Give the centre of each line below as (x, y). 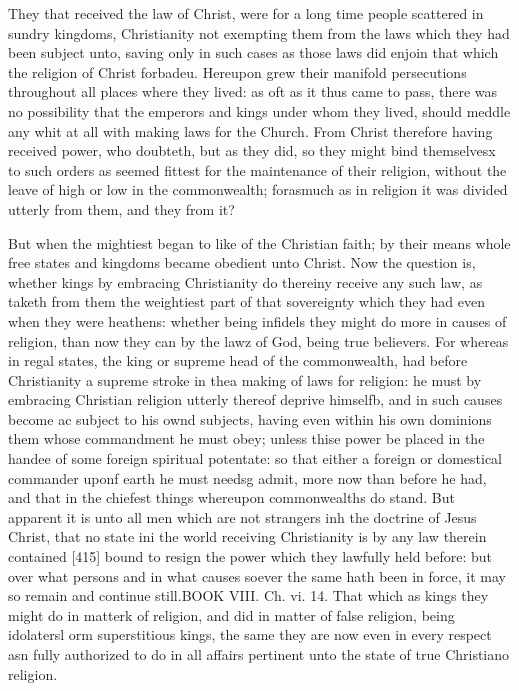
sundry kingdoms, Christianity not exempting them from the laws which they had (259, 32)
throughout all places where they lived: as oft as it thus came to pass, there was (253, 91)
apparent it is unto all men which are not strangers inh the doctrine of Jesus (242, 516)
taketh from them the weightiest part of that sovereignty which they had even (247, 301)
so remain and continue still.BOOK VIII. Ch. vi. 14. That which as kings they (248, 595)
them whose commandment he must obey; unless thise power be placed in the (246, 438)
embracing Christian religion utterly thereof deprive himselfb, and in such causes (255, 399)
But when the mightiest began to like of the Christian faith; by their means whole (259, 242)
